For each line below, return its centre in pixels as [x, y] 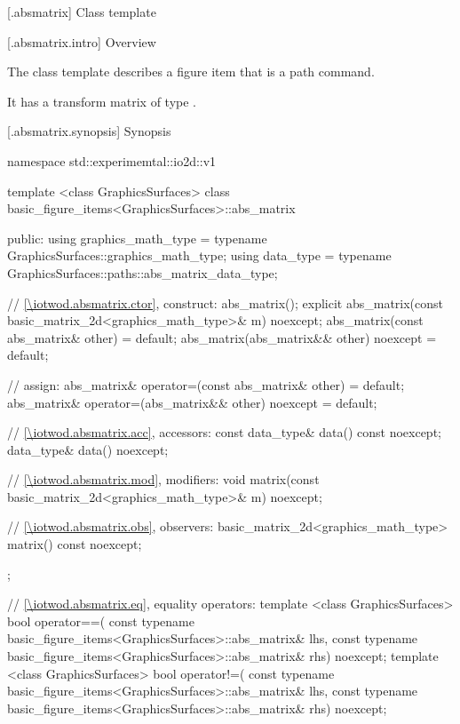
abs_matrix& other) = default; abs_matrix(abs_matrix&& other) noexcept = [222, 337]
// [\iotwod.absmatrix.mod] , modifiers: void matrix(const [163, 479]
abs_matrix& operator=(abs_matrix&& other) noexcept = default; [192, 402]
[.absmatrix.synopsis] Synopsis [89, 131]
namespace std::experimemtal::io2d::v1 [112, 160]
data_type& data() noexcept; [88, 449]
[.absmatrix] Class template [82, 12]
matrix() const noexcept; [75, 544]
